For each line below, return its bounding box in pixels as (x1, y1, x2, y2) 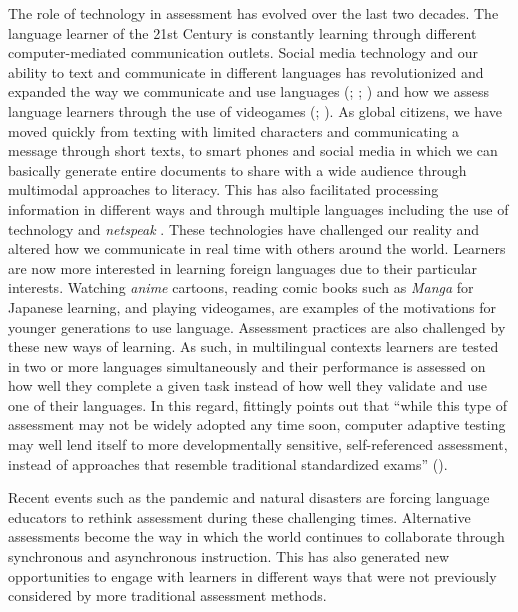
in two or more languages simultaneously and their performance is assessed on (8, 355, 486, 376)
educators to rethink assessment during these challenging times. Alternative (8, 506, 471, 527)
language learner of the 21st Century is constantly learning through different (8, 22, 477, 43)
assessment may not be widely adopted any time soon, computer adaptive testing (8, 414, 506, 435)
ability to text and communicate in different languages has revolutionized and (8, 61, 484, 82)
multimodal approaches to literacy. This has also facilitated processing (8, 179, 439, 200)
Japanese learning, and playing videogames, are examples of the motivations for (8, 296, 496, 317)
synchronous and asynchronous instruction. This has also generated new (8, 546, 450, 567)
